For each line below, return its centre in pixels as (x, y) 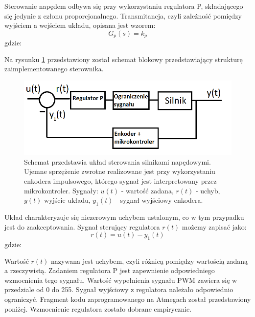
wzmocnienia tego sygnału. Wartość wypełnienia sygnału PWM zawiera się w (121, 280)
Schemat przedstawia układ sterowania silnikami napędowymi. (117, 161)
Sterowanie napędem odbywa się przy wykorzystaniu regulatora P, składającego (124, 6)
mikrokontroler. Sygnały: (61, 190)
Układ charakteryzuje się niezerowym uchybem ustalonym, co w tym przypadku (124, 217)
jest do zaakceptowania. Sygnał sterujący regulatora (82, 226)
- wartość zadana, (147, 190)
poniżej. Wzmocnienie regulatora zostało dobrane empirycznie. (98, 308)
